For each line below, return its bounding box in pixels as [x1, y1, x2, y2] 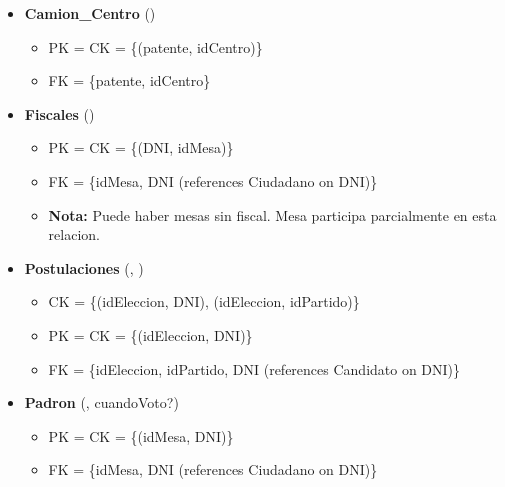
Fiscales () [24, 103, 95, 124]
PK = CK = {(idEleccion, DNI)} [48, 324, 253, 345]
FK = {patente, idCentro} [48, 70, 211, 91]
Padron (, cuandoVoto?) [24, 392, 179, 413]
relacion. [48, 224, 100, 245]
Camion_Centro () [24, 3, 156, 23]
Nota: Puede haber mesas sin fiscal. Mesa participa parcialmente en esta [48, 204, 497, 225]
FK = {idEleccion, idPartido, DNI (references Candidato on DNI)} [48, 358, 461, 379]
